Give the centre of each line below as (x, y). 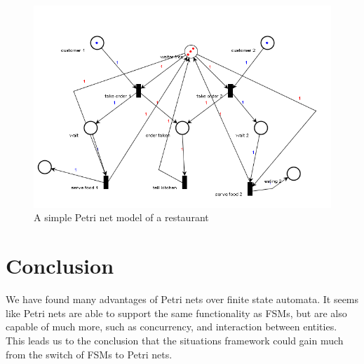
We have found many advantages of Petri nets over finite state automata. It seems (182, 299)
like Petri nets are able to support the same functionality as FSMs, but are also (176, 313)
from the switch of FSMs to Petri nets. (89, 354)
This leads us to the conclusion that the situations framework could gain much (175, 340)
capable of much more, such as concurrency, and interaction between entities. (171, 327)
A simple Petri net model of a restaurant (121, 217)
